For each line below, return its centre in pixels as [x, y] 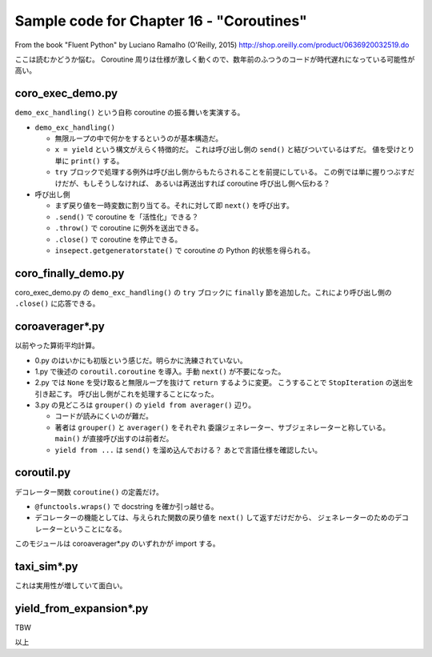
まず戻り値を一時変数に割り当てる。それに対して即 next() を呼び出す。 [174, 206]
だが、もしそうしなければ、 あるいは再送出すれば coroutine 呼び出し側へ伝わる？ [196, 183]
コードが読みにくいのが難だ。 [104, 416]
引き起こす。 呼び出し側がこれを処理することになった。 [127, 394]
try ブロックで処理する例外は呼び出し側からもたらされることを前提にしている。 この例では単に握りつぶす [231, 172]
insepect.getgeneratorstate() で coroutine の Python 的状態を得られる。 [185, 250]
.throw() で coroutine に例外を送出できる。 [129, 228]
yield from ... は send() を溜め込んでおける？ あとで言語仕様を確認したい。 [188, 450]
